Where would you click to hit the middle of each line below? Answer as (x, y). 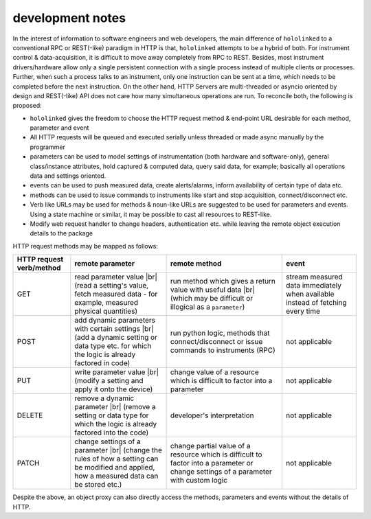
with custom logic (199, 481)
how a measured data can (116, 476)
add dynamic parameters (115, 321)
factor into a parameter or (212, 463)
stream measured (314, 277)
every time (303, 311)
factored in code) (102, 363)
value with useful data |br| (213, 290)
